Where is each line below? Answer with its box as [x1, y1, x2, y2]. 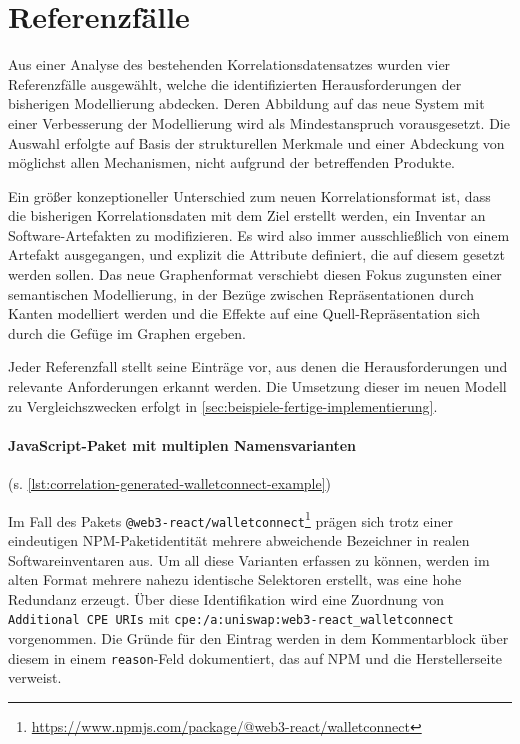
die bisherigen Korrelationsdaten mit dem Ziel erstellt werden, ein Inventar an [8, 205, 486, 226]
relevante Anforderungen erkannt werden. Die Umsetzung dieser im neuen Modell [8, 376, 507, 397]
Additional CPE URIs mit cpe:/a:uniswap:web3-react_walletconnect [8, 608, 454, 629]
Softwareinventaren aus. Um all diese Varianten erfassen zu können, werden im [8, 549, 490, 570]
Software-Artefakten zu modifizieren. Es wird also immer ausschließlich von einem [8, 224, 510, 245]
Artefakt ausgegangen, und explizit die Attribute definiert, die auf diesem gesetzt [8, 244, 505, 265]
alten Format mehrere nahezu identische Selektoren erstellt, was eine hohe [8, 569, 462, 590]
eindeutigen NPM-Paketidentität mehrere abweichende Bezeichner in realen [8, 529, 470, 550]
